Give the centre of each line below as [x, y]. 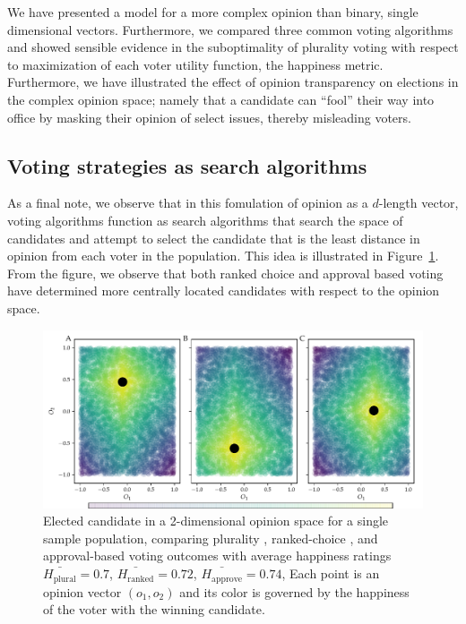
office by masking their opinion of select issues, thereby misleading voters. [209, 117]
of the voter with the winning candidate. [154, 609]
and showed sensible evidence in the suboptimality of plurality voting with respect [233, 47]
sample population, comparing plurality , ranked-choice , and [211, 538]
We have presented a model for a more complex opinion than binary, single [213, 12]
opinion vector [82, 591]
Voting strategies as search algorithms [187, 165]
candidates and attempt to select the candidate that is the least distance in [214, 238]
